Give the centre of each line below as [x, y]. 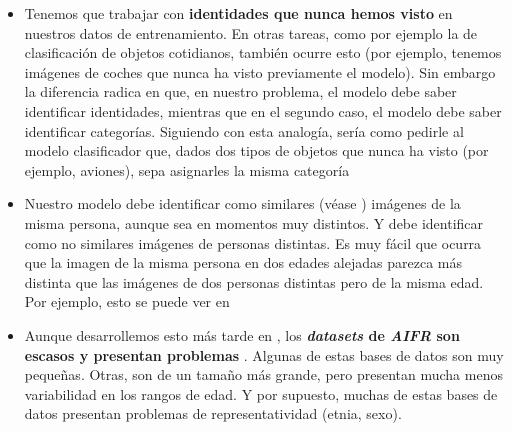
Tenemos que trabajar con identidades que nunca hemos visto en [238, 13]
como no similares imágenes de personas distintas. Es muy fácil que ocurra [253, 242]
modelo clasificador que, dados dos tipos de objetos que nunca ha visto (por [256, 150]
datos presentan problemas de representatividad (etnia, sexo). [213, 413]
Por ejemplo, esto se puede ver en [127, 301]
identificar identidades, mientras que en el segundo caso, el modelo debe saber [263, 110]
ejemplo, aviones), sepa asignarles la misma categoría [187, 169]
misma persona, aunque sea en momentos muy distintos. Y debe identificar [254, 222]
